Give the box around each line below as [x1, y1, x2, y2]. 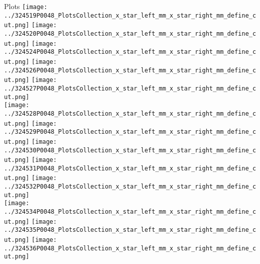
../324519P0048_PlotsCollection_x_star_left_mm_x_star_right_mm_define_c [4, 12, 256, 19]
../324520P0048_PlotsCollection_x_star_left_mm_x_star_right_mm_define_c [4, 30, 256, 37]
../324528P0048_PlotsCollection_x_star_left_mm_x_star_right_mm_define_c [4, 110, 256, 117]
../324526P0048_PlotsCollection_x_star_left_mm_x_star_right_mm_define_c [4, 66, 256, 74]
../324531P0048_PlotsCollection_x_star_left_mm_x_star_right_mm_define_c [4, 164, 256, 172]
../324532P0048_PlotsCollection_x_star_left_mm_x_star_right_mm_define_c [4, 183, 256, 191]
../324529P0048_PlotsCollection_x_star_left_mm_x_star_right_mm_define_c [4, 128, 256, 136]
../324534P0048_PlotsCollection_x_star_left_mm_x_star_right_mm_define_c [4, 208, 256, 216]
